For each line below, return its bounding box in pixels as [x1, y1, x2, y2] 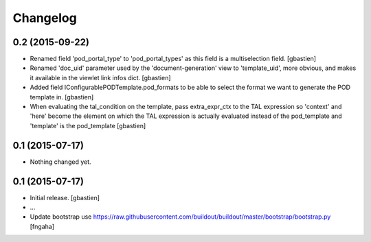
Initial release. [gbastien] [30, 193, 100, 202]
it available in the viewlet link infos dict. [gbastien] [30, 73, 171, 82]
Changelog [12, 10, 77, 25]
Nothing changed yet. [30, 158, 92, 166]
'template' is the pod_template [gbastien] [30, 121, 146, 130]
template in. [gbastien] [30, 93, 94, 101]
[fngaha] [30, 222, 55, 230]
